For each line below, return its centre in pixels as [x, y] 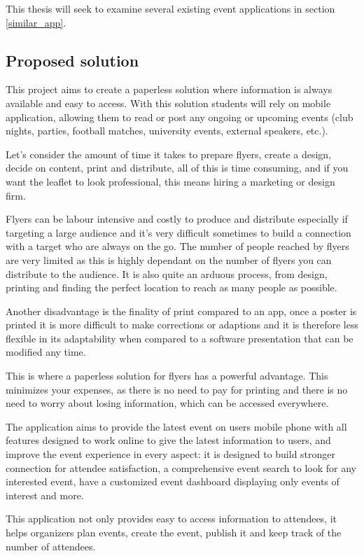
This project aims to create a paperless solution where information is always [169, 89]
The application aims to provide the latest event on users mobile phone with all [176, 426]
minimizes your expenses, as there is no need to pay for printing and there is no [177, 389]
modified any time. [46, 352]
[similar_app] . [36, 22]
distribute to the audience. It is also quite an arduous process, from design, [167, 273]
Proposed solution [72, 60]
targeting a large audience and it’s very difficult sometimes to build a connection [178, 232]
